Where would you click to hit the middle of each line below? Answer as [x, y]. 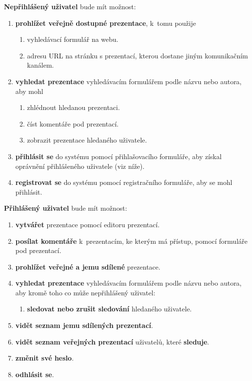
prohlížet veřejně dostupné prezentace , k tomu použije [106, 23]
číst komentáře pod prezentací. [73, 123]
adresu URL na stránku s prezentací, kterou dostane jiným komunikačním [137, 55]
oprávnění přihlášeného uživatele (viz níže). [80, 166]
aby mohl [29, 91]
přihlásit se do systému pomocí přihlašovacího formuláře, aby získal [118, 156]
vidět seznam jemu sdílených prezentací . [84, 325]
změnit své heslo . [45, 358]
